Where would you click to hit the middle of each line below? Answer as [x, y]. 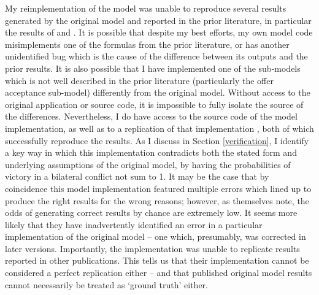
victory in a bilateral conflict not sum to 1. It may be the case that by [137, 176]
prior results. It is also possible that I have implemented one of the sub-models [153, 68]
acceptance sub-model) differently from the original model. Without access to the [158, 92]
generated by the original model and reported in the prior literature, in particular [158, 20]
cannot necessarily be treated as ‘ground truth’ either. [107, 284]
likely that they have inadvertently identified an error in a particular [134, 224]
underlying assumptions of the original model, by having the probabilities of [148, 164]
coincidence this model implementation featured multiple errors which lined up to [158, 188]
